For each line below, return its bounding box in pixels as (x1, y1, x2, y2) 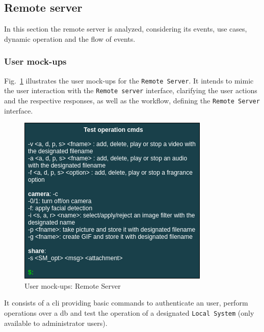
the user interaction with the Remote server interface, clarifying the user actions (4, 85, 257, 96)
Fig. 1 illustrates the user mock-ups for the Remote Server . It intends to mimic (4, 75, 254, 86)
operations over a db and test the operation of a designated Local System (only (4, 307, 254, 318)
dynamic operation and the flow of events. (4, 33, 136, 44)
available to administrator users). (4, 317, 108, 328)
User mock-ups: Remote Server (24, 280, 121, 291)
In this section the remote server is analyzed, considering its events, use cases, (4, 23, 247, 34)
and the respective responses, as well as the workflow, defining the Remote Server (4, 95, 260, 105)
